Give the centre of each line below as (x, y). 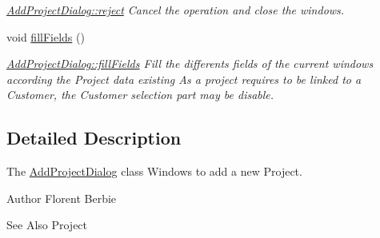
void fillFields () (46, 36)
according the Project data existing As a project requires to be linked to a (184, 79)
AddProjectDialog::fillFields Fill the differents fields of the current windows (190, 63)
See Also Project (47, 225)
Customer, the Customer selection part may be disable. (140, 95)
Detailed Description (94, 138)
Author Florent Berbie (62, 198)
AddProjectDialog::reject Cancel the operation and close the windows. (176, 10)
